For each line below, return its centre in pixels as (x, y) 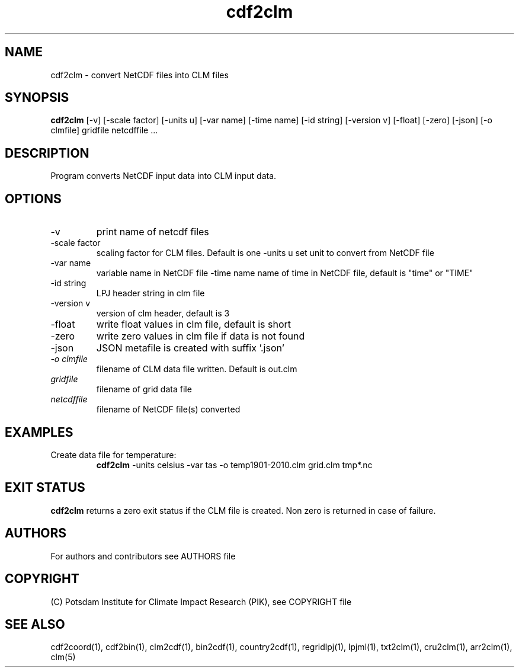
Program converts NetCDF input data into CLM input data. (164, 176)
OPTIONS (33, 199)
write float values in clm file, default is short (193, 324)
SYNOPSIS (37, 98)
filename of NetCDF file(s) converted (168, 409)
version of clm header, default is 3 (163, 313)
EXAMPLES (39, 432)
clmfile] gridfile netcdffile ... (104, 130)
